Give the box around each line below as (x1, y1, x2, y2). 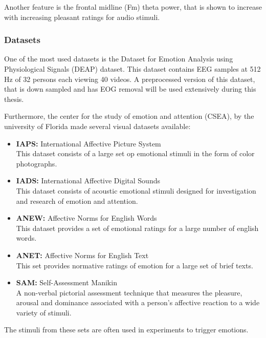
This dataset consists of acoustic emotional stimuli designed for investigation (16, 185, 256, 196)
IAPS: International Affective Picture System (16, 138, 161, 149)
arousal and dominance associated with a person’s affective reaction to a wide (16, 297, 260, 308)
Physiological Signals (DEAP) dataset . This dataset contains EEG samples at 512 (4, 64, 261, 74)
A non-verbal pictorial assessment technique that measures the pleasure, (16, 287, 242, 298)
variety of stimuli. (16, 307, 72, 318)
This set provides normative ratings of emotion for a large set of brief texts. (16, 260, 253, 270)
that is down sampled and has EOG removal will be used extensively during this (4, 83, 256, 94)
